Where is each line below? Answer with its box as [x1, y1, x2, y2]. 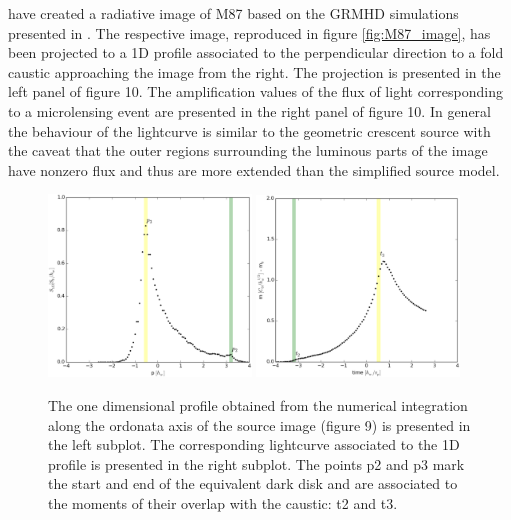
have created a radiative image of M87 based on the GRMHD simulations [8, 3, 459, 23]
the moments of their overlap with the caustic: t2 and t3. [48, 492, 398, 513]
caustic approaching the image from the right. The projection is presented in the [8, 61, 501, 82]
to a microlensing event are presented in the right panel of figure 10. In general [8, 100, 491, 121]
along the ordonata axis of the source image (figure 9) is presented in [48, 414, 471, 435]
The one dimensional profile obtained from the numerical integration [48, 394, 468, 415]
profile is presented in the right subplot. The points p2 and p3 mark [48, 453, 465, 474]
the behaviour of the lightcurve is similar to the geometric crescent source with [8, 120, 491, 141]
